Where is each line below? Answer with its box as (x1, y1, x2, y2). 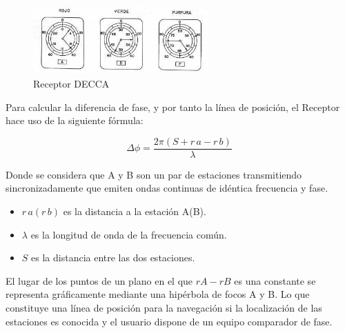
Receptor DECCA (33, 76, 110, 90)
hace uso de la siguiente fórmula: (6, 113, 144, 128)
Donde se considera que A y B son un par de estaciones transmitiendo (6, 167, 302, 181)
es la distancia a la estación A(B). (63, 203, 206, 218)
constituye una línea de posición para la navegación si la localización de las (6, 300, 322, 314)
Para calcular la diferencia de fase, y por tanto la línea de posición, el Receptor (6, 99, 340, 114)
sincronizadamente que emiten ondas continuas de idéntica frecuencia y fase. (6, 181, 328, 195)
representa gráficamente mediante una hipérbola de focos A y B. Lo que (6, 287, 310, 301)
